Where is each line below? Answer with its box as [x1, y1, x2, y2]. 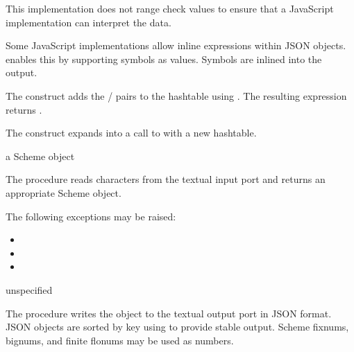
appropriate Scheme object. [6, 185, 121, 200]
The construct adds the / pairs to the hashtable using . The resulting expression [6, 88, 347, 103]
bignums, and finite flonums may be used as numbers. [6, 333, 234, 347]
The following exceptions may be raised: [6, 209, 176, 223]
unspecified [6, 282, 53, 297]
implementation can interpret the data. [6, 15, 171, 29]
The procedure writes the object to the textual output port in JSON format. [6, 306, 332, 320]
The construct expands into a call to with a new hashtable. [6, 125, 257, 140]
